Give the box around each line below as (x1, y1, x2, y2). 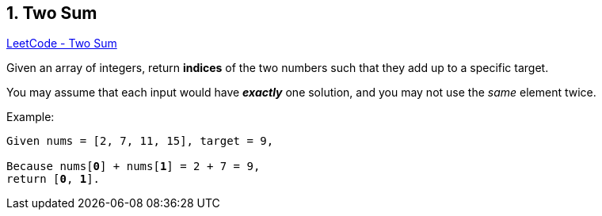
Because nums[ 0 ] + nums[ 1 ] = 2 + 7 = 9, (6, 160, 261, 173)
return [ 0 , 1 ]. (6, 172, 101, 186)
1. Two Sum (6, 3, 97, 23)
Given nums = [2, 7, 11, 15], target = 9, (6, 135, 274, 148)
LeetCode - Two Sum (6, 36, 117, 51)
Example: (6, 110, 55, 124)
